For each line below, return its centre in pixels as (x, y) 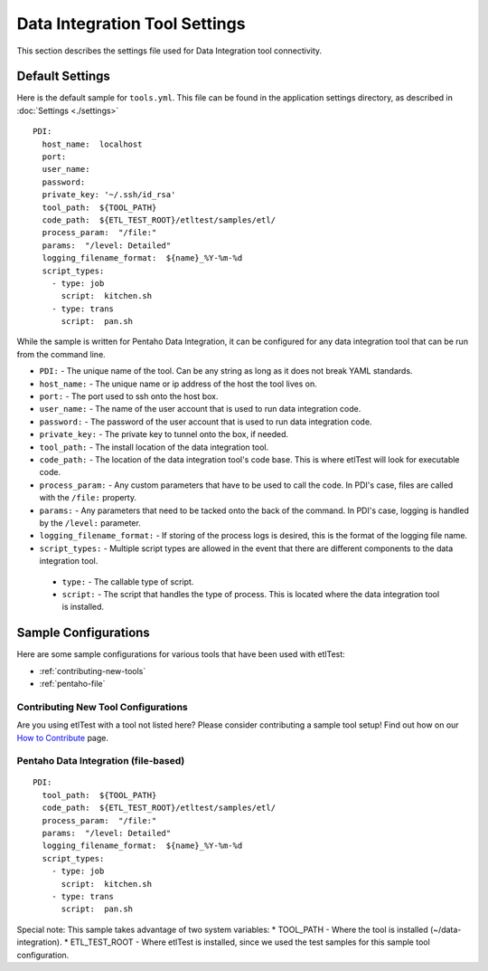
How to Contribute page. (62, 738)
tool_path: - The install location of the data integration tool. (154, 447)
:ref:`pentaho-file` (72, 683)
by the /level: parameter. (90, 523)
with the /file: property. (88, 498)
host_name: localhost (92, 144)
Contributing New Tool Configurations (103, 707)
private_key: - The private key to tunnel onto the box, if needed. (164, 434)
